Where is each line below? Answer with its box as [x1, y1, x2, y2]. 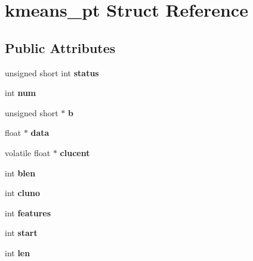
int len [5, 246, 30, 259]
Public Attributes [5, 38, 116, 57]
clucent [60, 146, 90, 159]
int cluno [5, 187, 40, 199]
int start [5, 226, 38, 239]
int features [5, 206, 51, 219]
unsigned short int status [5, 66, 99, 79]
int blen [5, 166, 36, 179]
